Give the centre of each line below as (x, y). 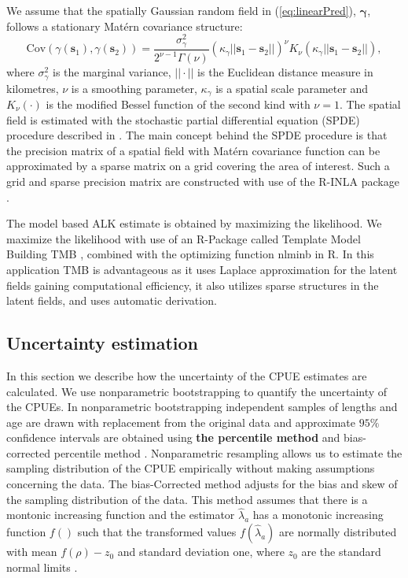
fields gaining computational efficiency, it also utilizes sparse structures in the (193, 285)
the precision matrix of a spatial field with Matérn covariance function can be (193, 150)
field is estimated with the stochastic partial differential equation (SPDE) (183, 119)
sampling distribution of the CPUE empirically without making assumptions (191, 468)
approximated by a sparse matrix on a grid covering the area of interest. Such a (198, 166)
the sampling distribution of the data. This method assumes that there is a (187, 499)
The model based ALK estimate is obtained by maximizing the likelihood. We (194, 223)
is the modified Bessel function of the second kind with (178, 104)
